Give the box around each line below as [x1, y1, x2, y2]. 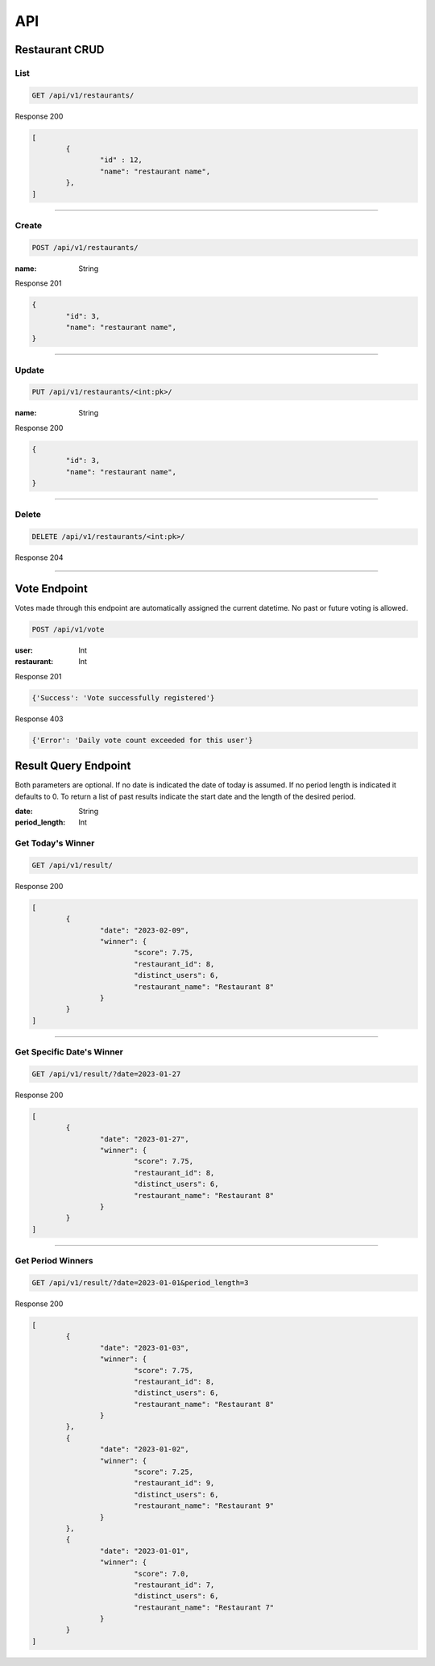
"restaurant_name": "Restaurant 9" [133, 1501, 275, 1510]
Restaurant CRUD [14, 43, 105, 56]
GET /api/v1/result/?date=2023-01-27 [31, 1069, 181, 1079]
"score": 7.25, [133, 1468, 193, 1476]
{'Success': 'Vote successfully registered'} [31, 693, 215, 702]
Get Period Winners [14, 1255, 93, 1267]
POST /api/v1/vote [31, 625, 105, 633]
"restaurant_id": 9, [133, 1479, 215, 1488]
